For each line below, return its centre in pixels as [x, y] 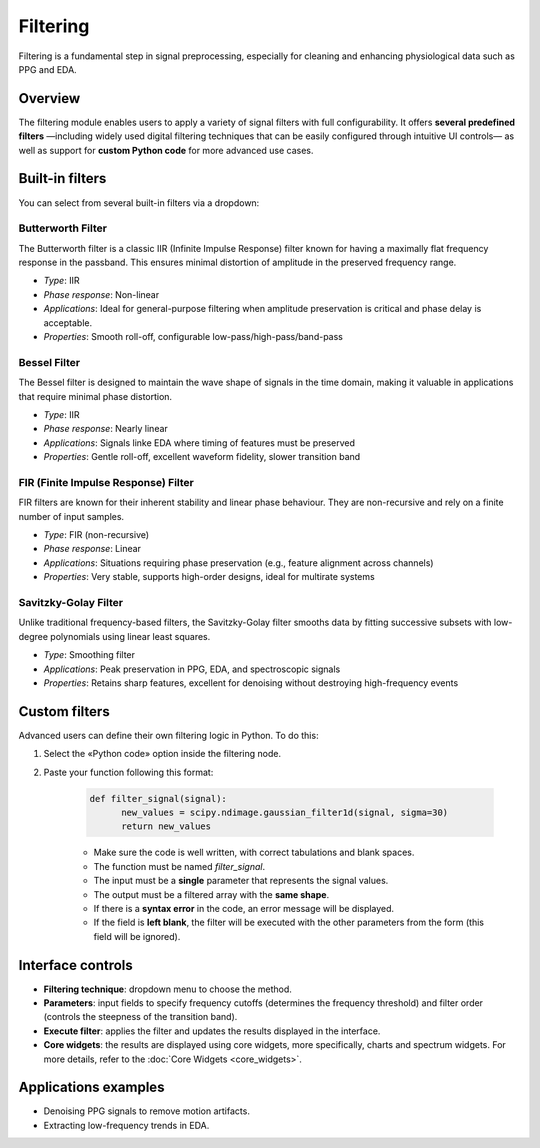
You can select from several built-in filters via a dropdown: [139, 202]
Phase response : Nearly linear [106, 429]
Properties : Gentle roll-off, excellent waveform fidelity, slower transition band [202, 457]
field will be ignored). [137, 936]
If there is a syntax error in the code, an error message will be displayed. [244, 908]
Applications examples [91, 1087]
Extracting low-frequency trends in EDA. [126, 1125]
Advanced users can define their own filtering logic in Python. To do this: [168, 735]
